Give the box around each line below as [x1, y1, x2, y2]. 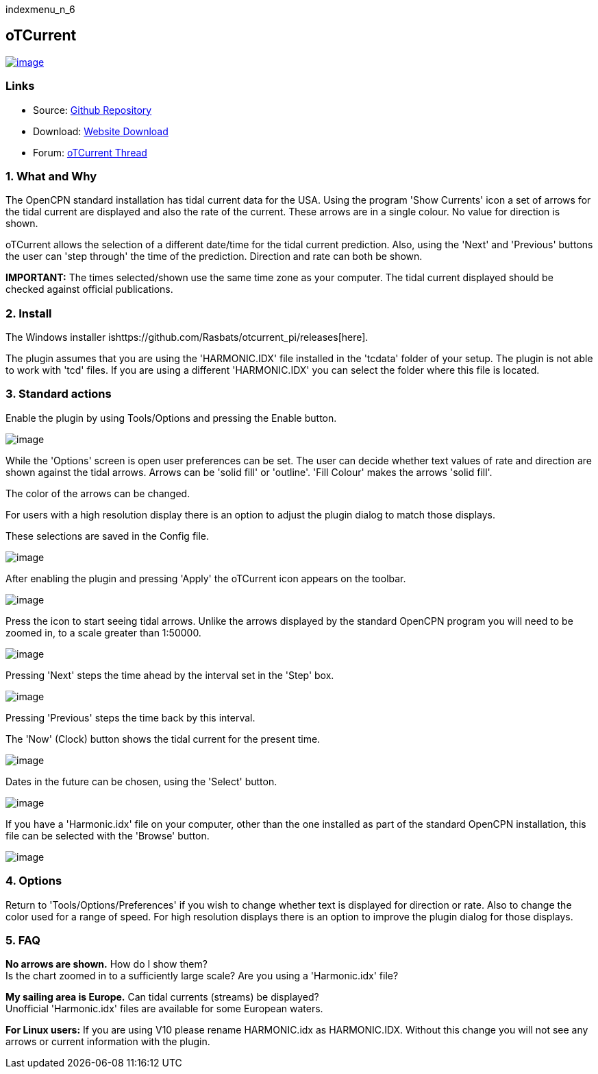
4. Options [5, 874, 62, 888]
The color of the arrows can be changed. [5, 487, 190, 499]
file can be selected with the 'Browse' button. [5, 829, 210, 842]
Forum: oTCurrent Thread [33, 146, 147, 158]
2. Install [5, 306, 52, 320]
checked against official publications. [5, 283, 173, 296]
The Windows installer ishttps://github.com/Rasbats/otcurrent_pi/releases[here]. [5, 331, 369, 344]
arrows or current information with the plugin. [5, 1036, 210, 1048]
